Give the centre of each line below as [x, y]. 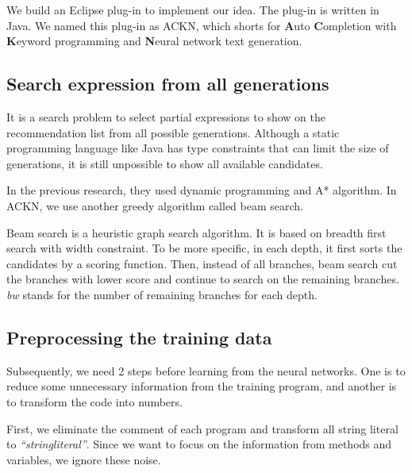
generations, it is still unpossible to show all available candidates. [165, 163]
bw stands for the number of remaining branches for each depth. [162, 294]
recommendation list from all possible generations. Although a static [173, 132]
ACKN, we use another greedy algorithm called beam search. [155, 205]
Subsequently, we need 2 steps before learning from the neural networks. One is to [206, 370]
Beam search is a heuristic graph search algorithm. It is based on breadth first [196, 232]
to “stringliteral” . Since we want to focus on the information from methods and [199, 444]
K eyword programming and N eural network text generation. [154, 41]
